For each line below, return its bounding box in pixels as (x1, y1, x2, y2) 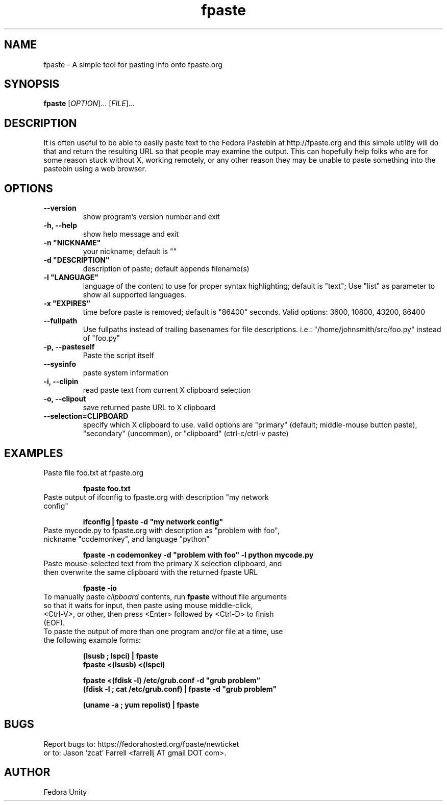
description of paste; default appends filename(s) (83, 264, 250, 273)
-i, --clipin (43, 377, 79, 386)
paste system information (83, 368, 168, 378)
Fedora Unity (43, 787, 87, 796)
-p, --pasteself (43, 342, 95, 351)
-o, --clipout (43, 394, 86, 404)
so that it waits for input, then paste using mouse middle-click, (43, 600, 253, 610)
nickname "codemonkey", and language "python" (43, 534, 210, 543)
